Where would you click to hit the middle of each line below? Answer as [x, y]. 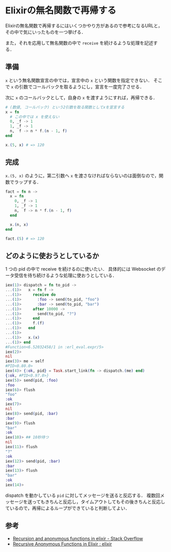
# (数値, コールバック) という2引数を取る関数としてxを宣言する [65, 107]
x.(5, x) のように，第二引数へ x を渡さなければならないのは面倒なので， [82, 175]
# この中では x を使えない [35, 117]
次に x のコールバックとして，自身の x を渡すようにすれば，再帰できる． [81, 97]
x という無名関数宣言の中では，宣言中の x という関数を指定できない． [79, 80]
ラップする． [28, 182]
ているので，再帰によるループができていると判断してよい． [68, 508]
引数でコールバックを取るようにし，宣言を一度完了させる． [82, 86]
